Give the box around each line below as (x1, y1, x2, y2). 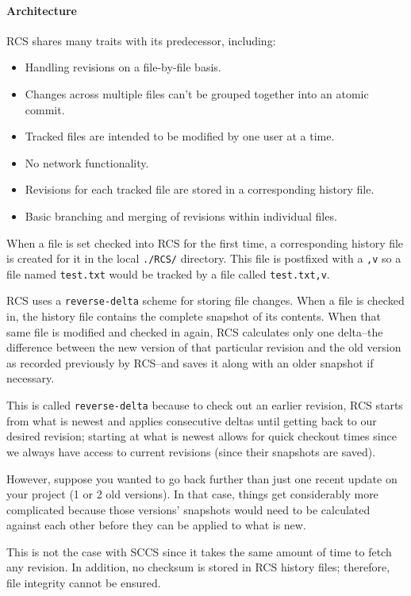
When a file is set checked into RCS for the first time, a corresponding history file (6, 234, 404, 251)
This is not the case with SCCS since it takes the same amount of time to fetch (6, 543, 392, 559)
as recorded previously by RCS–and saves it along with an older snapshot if (6, 354, 374, 371)
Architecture (6, 2, 77, 18)
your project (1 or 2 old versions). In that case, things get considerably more (6, 486, 378, 502)
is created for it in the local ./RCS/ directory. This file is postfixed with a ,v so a (6, 250, 401, 267)
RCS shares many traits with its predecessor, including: (6, 32, 276, 48)
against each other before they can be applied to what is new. (6, 517, 306, 533)
